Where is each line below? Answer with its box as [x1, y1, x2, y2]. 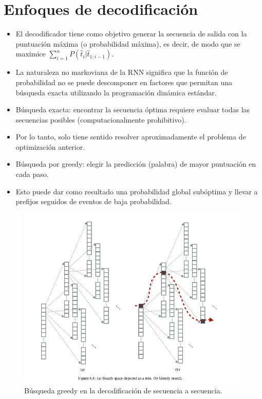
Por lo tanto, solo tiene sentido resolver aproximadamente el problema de [15, 131, 246, 142]
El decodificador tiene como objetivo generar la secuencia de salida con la [15, 28, 247, 39]
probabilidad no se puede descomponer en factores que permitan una [15, 76, 232, 87]
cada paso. [15, 169, 49, 179]
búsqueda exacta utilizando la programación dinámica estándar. [15, 87, 217, 97]
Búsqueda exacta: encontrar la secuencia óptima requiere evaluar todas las [15, 104, 250, 115]
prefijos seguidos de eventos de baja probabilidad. [15, 196, 172, 207]
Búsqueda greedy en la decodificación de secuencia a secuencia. [24, 385, 222, 396]
